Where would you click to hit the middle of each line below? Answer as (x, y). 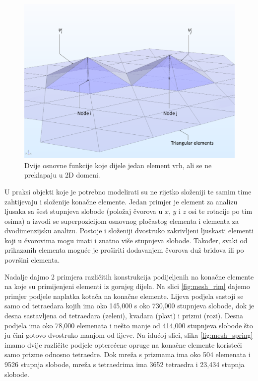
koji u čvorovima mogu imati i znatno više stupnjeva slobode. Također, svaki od (126, 240)
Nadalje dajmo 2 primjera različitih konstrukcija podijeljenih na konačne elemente (129, 276)
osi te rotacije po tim (220, 211)
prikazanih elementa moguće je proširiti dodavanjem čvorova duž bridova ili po (124, 250)
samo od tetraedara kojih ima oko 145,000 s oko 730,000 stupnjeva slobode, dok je (129, 306)
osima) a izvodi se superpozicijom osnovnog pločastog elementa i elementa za (122, 221)
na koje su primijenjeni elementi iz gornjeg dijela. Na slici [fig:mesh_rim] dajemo (127, 286)
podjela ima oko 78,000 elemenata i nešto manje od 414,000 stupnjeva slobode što (129, 325)
